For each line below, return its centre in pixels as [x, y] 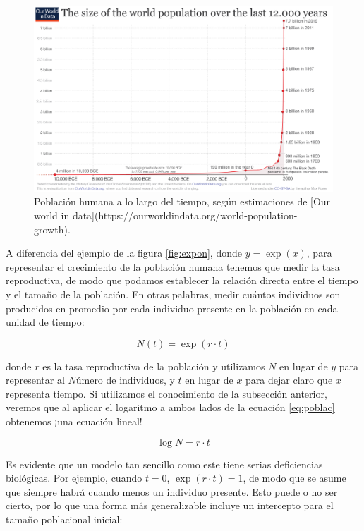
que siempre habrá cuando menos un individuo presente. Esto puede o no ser [172, 491]
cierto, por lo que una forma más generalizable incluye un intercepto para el [170, 505]
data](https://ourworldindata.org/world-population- [185, 215]
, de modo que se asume [295, 478]
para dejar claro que [289, 380]
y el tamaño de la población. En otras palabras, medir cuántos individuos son [173, 294]
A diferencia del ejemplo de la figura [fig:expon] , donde [124, 253]
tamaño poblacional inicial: [64, 519]
